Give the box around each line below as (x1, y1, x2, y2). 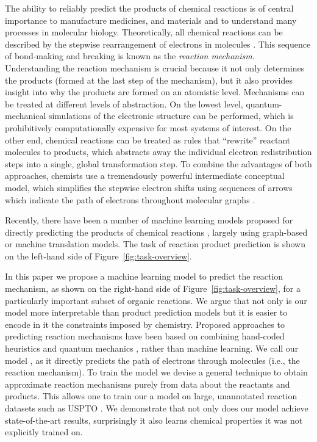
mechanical (5, 109, 46, 122)
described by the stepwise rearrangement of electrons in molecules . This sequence (5, 37, 311, 50)
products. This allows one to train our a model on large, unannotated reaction (5, 389, 297, 402)
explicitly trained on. (5, 426, 83, 438)
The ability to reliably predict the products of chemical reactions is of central (5, 2, 294, 14)
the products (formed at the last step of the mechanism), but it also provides (5, 73, 293, 86)
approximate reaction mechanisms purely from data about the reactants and (5, 377, 290, 390)
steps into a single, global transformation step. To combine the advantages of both (5, 157, 312, 170)
